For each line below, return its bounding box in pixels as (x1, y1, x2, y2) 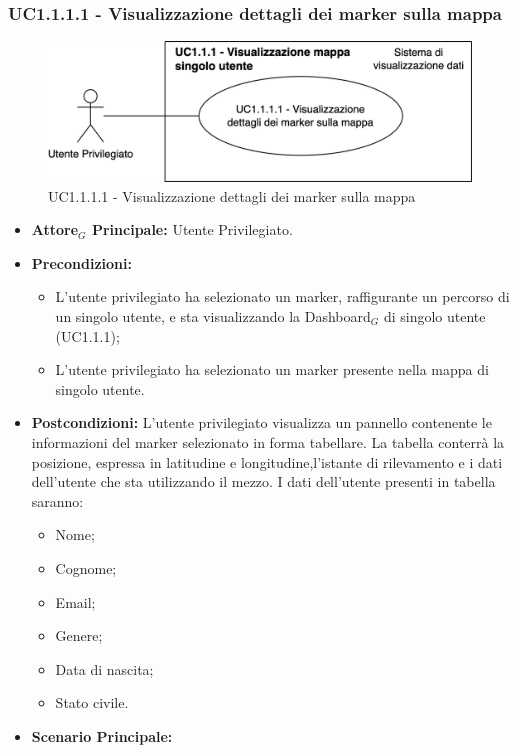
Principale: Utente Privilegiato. (91, 219, 293, 240)
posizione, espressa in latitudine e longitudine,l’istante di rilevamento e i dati (31, 451, 503, 472)
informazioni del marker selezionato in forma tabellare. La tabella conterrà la (31, 431, 505, 452)
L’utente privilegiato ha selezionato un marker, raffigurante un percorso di (55, 286, 510, 307)
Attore (31, 219, 79, 240)
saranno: (31, 490, 84, 511)
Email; (55, 591, 96, 612)
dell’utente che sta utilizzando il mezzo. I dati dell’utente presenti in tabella (31, 471, 496, 492)
